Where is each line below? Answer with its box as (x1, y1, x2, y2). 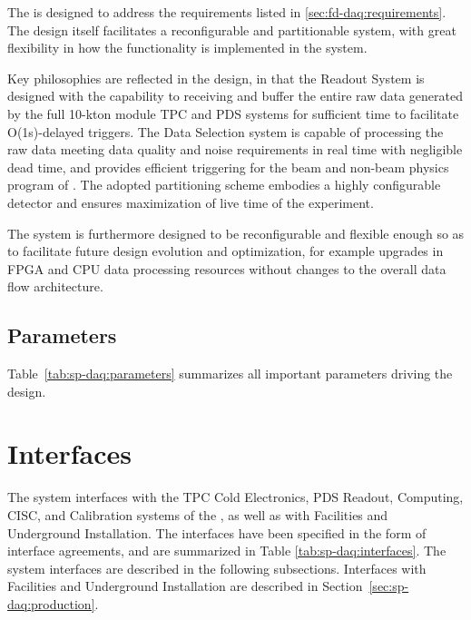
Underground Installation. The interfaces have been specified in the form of (7, 523, 427, 542)
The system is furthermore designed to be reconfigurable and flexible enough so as (7, 223, 465, 242)
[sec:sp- (368, 576, 409, 595)
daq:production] (7, 594, 95, 613)
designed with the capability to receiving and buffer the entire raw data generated (7, 86, 463, 105)
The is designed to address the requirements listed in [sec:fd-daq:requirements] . (7, 3, 446, 21)
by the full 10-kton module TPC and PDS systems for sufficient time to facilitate (7, 103, 459, 123)
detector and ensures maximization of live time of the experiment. (7, 192, 374, 212)
